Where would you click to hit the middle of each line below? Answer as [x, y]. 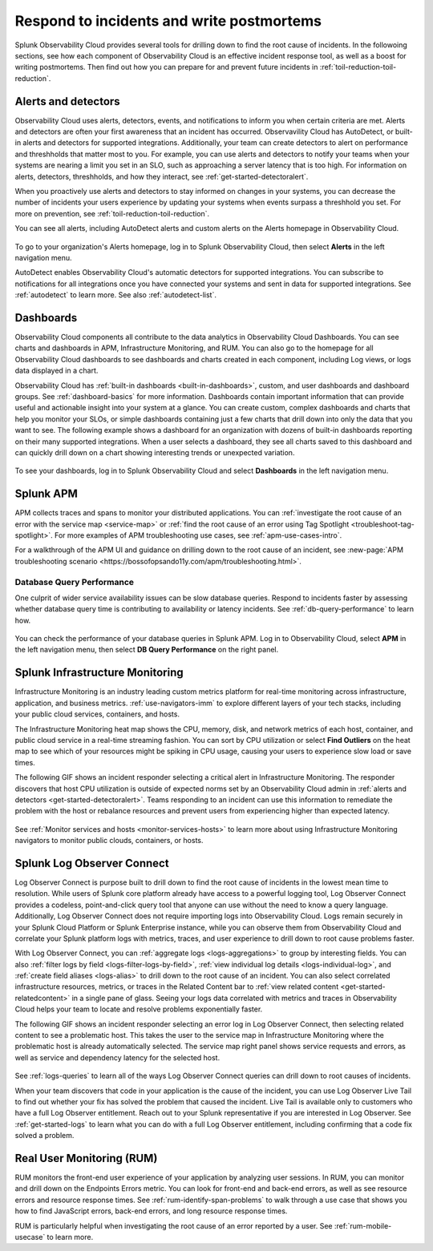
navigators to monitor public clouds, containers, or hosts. [109, 841]
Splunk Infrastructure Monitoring [99, 673]
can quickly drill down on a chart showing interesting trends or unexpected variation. [155, 452]
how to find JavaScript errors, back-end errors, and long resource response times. [151, 1211]
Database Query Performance [75, 582]
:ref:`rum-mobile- [363, 1225]
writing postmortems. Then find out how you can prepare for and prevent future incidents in [166, 67]
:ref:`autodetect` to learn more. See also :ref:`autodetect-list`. [115, 295]
